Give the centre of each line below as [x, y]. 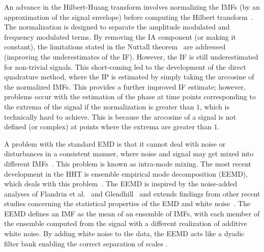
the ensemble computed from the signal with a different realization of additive [126, 223]
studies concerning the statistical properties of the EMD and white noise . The [127, 203]
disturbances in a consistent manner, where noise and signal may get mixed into [129, 153]
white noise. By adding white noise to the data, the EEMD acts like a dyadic [124, 233]
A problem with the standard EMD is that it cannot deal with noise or [115, 143]
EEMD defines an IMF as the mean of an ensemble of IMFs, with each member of [132, 213]
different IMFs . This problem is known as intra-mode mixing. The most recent [128, 163]
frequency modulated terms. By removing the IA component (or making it [120, 36]
